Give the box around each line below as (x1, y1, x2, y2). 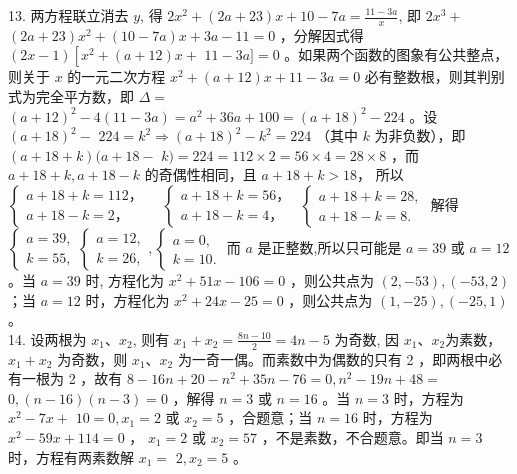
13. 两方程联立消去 (8, 5, 129, 25)
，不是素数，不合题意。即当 (261, 426, 444, 447)
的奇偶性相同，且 (144, 164, 257, 185)
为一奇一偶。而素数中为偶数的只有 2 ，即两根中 (177, 348, 489, 369)
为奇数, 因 (334, 328, 400, 349)
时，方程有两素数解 (8, 446, 134, 467)
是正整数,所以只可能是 (257, 236, 402, 257)
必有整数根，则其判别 (364, 66, 505, 87)
